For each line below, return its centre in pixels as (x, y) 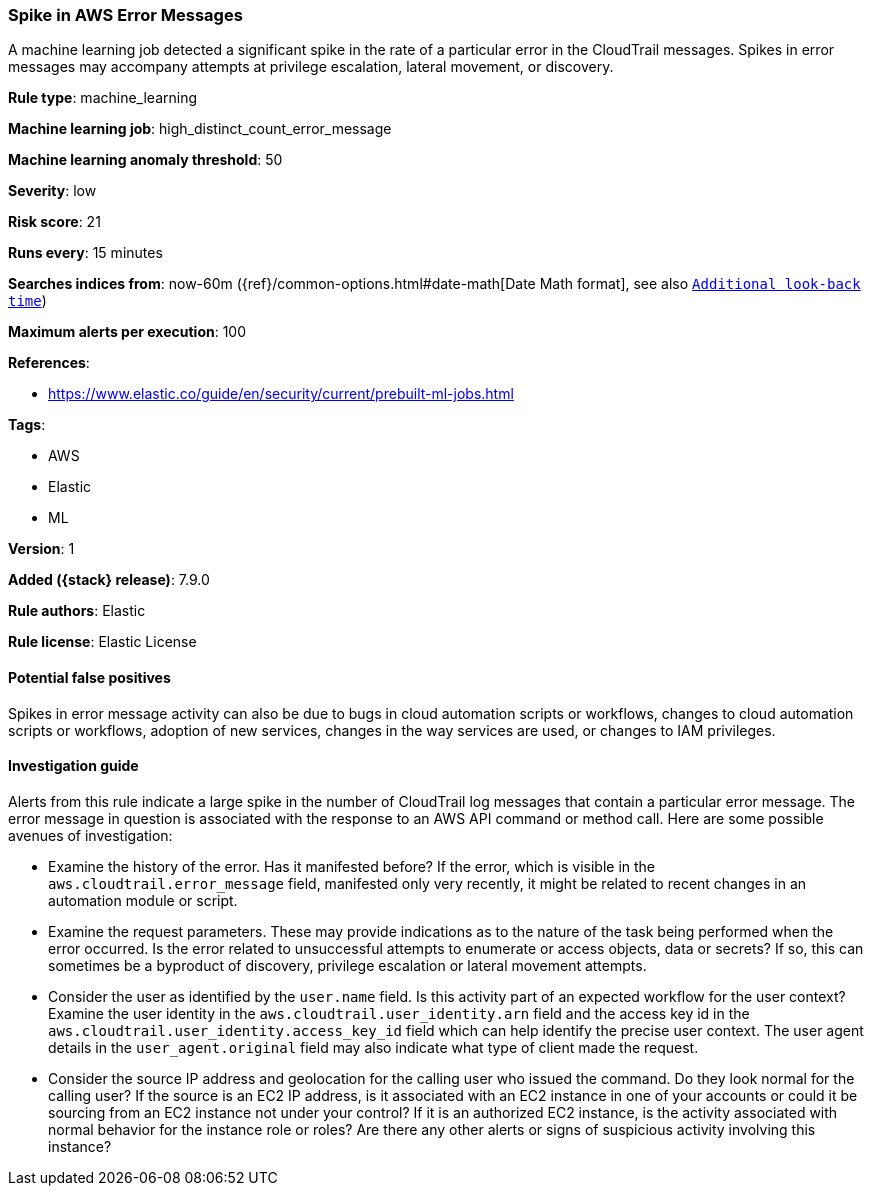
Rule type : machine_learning (103, 98)
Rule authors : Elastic (77, 611)
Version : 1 (41, 549)
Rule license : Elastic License (102, 642)
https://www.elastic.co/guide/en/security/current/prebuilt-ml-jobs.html (281, 394)
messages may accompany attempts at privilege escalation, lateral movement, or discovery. (311, 67)
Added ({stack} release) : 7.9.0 (109, 580)
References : (49, 363)
